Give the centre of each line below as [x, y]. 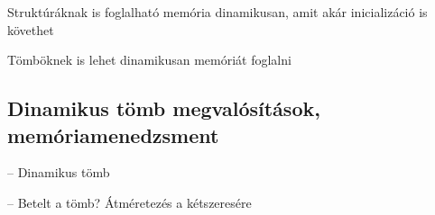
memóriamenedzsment [113, 134]
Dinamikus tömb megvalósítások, [164, 108]
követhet [31, 29]
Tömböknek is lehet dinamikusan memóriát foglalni [149, 60]
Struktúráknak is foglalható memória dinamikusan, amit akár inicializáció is [217, 12]
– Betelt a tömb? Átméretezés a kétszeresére [130, 202]
